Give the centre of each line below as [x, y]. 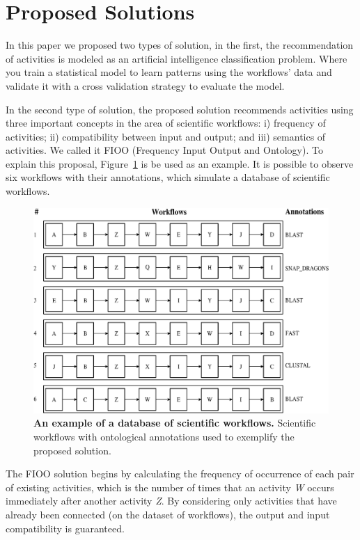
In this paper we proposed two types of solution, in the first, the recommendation [180, 45]
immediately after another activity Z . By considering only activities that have [171, 501]
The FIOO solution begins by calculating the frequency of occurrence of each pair [180, 474]
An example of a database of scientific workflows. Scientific [175, 423]
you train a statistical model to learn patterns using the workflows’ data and [169, 72]
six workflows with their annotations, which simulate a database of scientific [168, 177]
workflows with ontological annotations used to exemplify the [164, 437]
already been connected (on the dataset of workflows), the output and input [168, 515]
